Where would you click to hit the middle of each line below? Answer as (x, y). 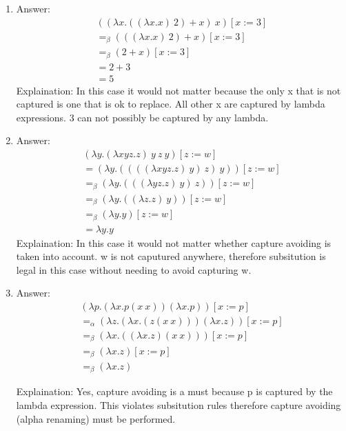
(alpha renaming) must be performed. (96, 418)
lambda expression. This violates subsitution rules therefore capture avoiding (179, 405)
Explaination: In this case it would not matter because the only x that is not (179, 90)
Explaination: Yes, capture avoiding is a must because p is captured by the (174, 391)
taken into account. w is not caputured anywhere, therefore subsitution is (171, 256)
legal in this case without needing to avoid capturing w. (134, 269)
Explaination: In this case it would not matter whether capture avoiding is (174, 242)
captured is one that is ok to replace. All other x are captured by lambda (171, 104)
